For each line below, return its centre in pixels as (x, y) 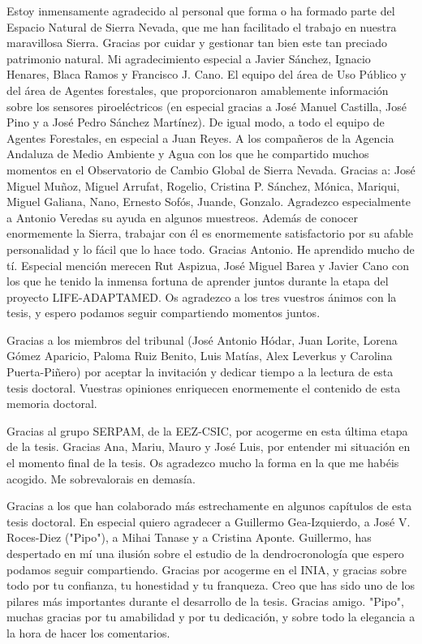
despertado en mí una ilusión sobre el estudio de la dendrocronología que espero (205, 553)
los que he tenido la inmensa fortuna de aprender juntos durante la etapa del (198, 281)
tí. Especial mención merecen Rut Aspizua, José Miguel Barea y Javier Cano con (208, 265)
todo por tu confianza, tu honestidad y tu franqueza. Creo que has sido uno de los (211, 585)
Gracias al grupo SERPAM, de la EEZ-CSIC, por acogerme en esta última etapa (207, 430)
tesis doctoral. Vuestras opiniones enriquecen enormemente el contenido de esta (204, 387)
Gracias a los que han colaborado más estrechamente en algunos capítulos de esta (209, 506)
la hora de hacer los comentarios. (88, 632)
